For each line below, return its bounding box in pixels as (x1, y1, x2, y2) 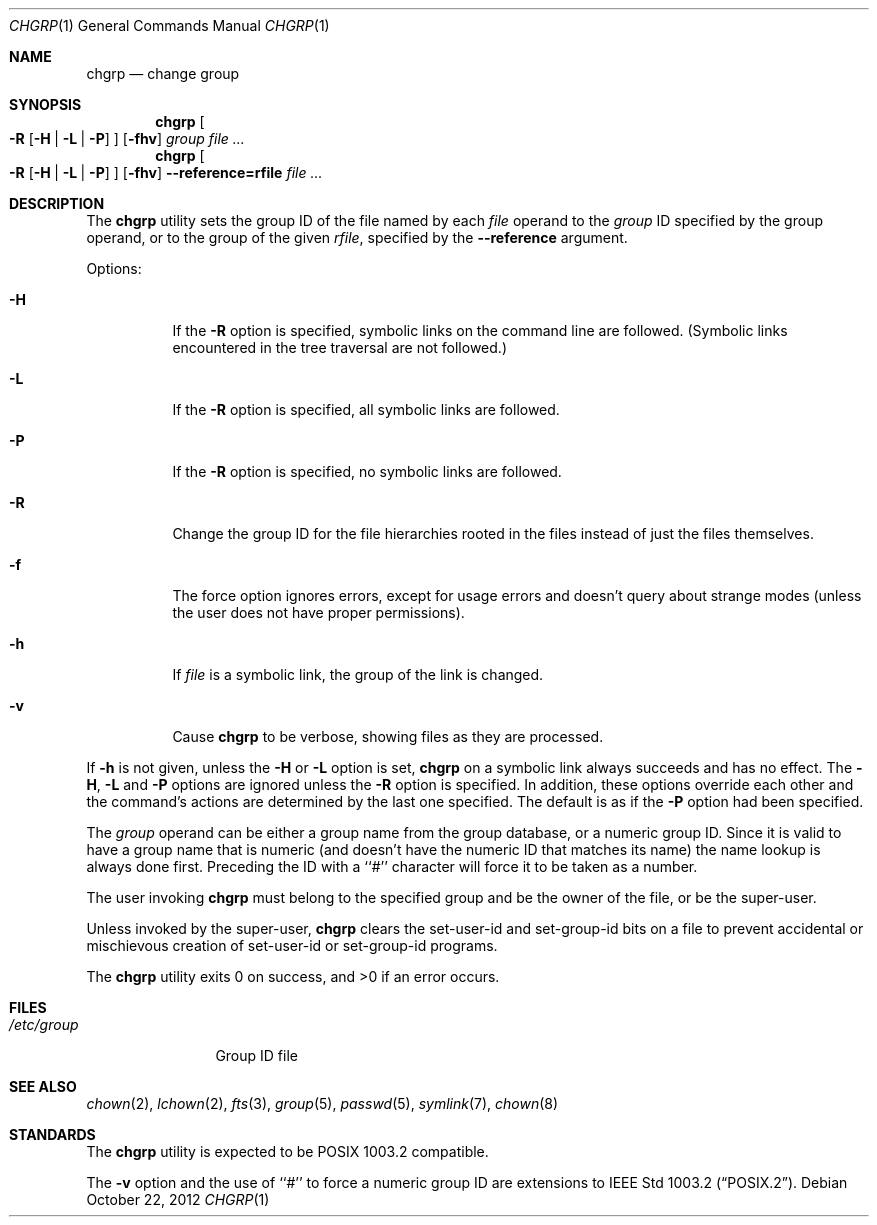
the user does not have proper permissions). (172, 604, 465, 621)
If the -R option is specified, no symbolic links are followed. (172, 463, 562, 480)
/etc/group (9, 1016, 79, 1033)
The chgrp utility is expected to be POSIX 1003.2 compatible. (86, 1143, 489, 1160)
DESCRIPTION (9, 195, 105, 212)
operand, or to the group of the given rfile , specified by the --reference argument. (86, 229, 628, 246)
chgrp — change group (86, 65, 240, 82)
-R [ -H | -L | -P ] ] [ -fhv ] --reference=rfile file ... (9, 164, 323, 181)
